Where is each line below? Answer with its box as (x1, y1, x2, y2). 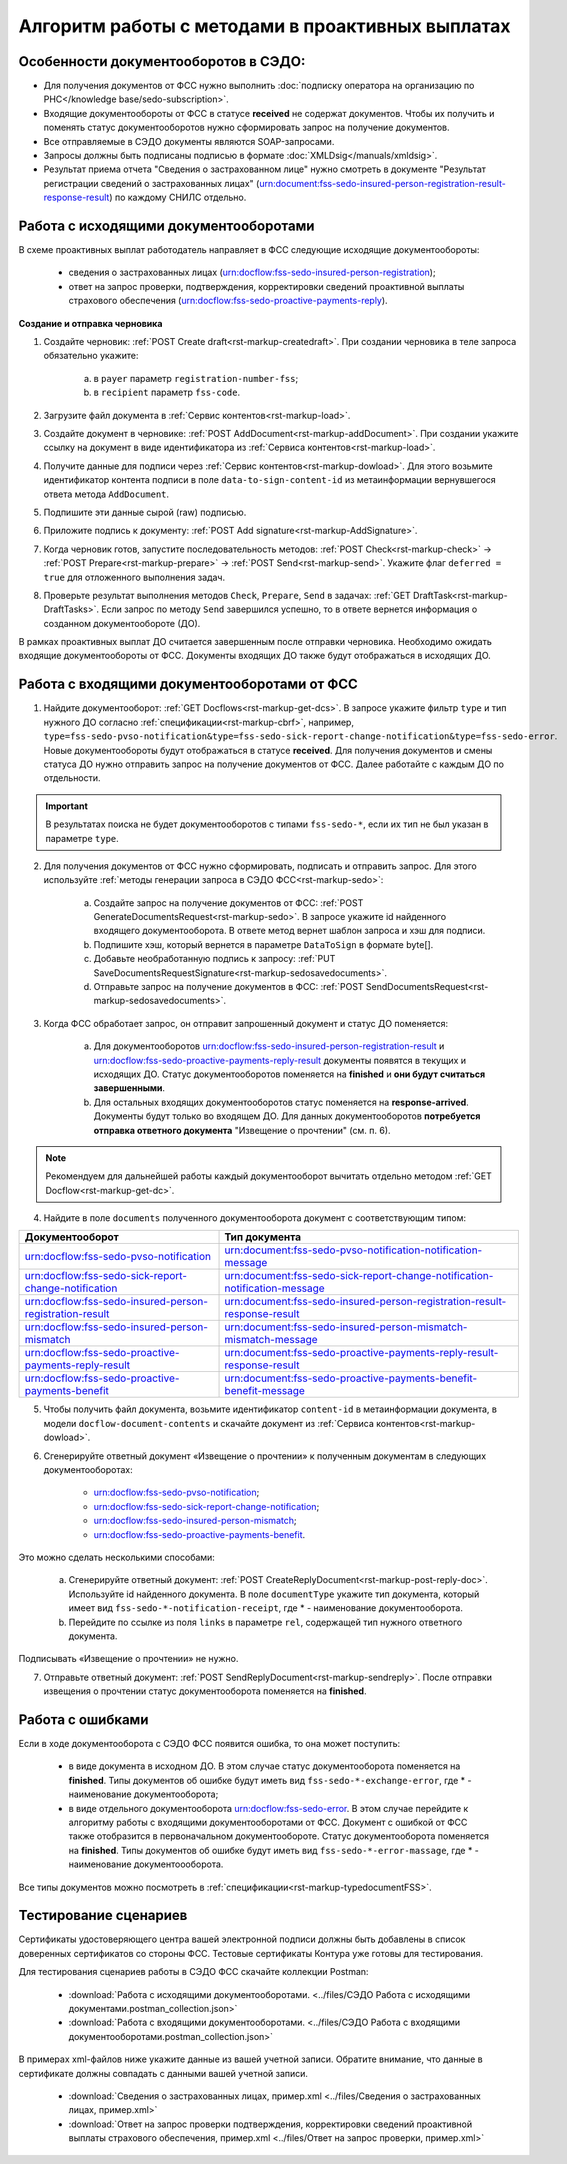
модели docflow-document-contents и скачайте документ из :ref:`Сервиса (43, 1417, 375, 1429)
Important (45, 800, 89, 812)
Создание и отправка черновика (18, 317, 163, 329)
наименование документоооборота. (68, 1858, 224, 1870)
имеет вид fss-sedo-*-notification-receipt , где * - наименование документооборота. (68, 1602, 464, 1614)
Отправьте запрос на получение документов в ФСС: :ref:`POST (93, 981, 364, 993)
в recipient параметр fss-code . (93, 386, 240, 399)
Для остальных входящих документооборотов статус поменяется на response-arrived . (93, 1096, 469, 1108)
